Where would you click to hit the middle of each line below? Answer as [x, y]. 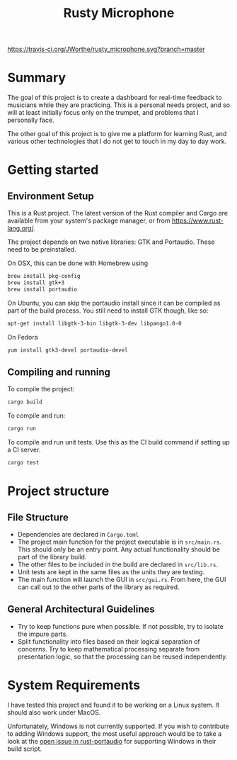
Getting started [53, 170]
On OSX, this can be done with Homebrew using [78, 263]
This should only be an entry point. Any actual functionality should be [119, 549]
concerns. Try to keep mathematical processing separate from [109, 649]
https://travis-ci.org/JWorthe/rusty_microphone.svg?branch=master [106, 49]
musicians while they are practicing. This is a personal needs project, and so [119, 105]
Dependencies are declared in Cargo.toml [78, 534]
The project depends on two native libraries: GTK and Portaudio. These [111, 242]
